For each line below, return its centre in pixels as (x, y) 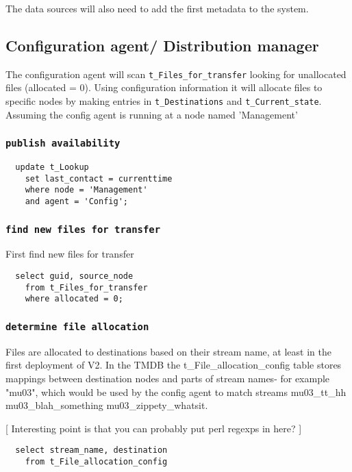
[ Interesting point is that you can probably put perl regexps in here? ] (154, 428)
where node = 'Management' (86, 190)
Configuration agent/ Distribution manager (162, 45)
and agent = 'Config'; (76, 202)
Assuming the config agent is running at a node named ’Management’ (152, 114)
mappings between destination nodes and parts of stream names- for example (168, 378)
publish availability (63, 144)
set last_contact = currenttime (99, 178)
